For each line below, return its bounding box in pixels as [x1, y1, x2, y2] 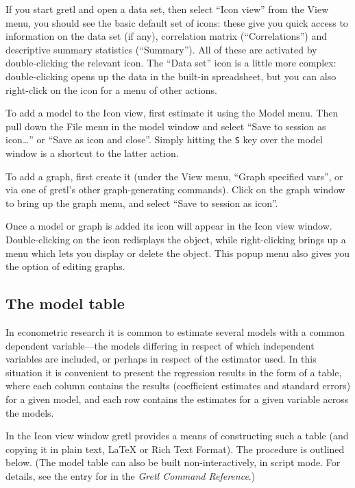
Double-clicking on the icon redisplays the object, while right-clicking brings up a [5, 232, 346, 246]
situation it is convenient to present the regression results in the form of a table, [5, 365, 342, 379]
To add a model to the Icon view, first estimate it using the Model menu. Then [5, 106, 339, 120]
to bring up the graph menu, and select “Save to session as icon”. [5, 195, 278, 210]
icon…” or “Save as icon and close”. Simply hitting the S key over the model [5, 132, 323, 147]
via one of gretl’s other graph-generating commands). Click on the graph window [5, 182, 345, 197]
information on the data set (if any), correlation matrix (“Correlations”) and [5, 29, 328, 43]
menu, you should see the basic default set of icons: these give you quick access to [5, 15, 348, 29]
